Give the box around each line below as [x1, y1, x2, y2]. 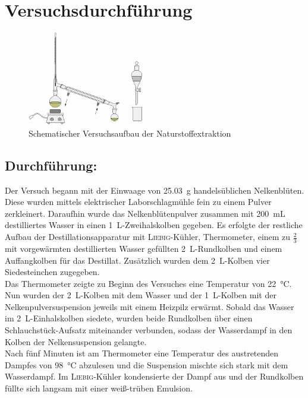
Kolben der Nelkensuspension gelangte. [5, 335, 147, 348]
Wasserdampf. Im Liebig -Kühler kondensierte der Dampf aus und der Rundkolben [5, 370, 304, 383]
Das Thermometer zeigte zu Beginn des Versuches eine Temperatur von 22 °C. [5, 277, 292, 289]
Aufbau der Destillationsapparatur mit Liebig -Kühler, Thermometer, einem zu [5, 230, 291, 243]
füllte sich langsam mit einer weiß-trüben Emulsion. [5, 382, 193, 394]
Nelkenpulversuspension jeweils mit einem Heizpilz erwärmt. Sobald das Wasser [5, 300, 294, 312]
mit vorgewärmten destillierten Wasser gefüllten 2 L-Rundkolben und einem [5, 242, 282, 254]
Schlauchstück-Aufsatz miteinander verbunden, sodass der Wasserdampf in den [5, 324, 293, 336]
